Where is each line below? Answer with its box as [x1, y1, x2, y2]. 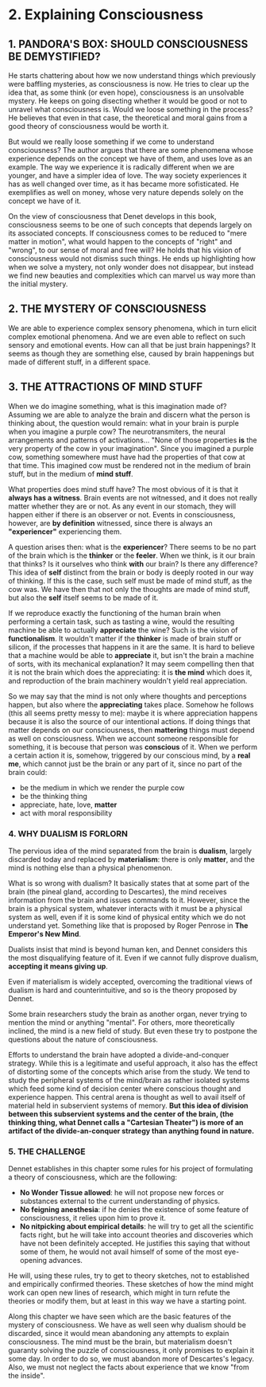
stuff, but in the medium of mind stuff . [8, 469, 133, 478]
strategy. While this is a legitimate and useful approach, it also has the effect [8, 1058, 258, 1068]
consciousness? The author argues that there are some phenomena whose [8, 146, 254, 154]
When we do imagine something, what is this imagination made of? [8, 401, 227, 411]
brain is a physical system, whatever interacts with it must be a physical [8, 903, 243, 913]
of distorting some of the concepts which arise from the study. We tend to [8, 1066, 250, 1076]
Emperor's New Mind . [8, 929, 82, 938]
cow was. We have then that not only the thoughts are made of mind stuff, [8, 584, 250, 594]
